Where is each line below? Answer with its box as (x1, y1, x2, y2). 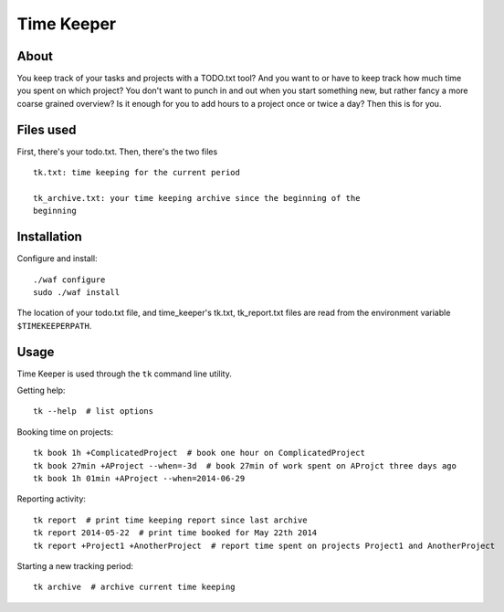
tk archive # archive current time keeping (33, 582, 236, 593)
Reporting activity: (16, 493, 87, 504)
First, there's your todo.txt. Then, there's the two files (16, 146, 218, 157)
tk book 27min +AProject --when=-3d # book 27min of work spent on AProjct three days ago (33, 460, 457, 470)
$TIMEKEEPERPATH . (16, 320, 92, 331)
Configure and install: (16, 253, 98, 264)
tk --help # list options (33, 406, 154, 417)
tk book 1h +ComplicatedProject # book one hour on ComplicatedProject (33, 448, 365, 459)
